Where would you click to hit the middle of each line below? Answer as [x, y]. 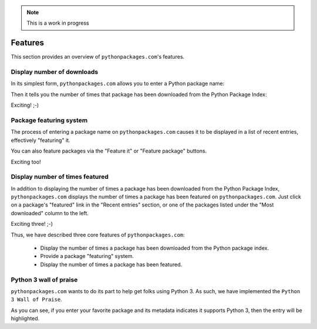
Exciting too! [26, 162]
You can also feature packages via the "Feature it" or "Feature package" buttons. [109, 151]
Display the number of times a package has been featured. [111, 264]
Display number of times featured [60, 177]
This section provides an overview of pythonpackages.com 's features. [98, 57]
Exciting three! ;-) [32, 224]
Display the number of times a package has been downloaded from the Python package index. [155, 248]
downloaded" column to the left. [50, 213]
